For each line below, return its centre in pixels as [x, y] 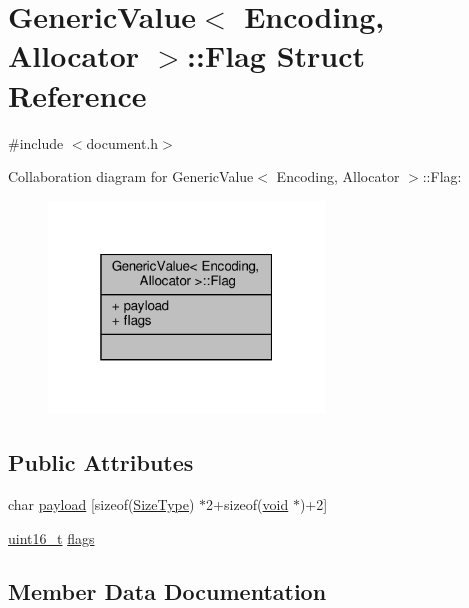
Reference [77, 94]
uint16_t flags [51, 537]
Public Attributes [101, 462]
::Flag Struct [276, 55]
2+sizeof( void [247, 503]
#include [36, 142]
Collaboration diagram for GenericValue [131, 176]
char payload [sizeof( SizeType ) [101, 503]
